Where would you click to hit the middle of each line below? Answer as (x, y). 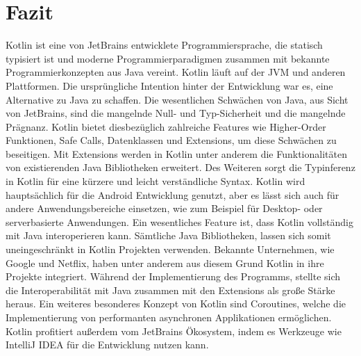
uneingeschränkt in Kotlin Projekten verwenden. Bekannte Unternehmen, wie (170, 249)
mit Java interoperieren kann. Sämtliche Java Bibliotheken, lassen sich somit (168, 235)
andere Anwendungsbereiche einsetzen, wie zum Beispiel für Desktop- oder (164, 208)
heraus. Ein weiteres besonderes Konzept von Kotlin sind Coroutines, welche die (176, 304)
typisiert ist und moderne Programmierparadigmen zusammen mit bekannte (168, 58)
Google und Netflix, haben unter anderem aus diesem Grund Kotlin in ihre (165, 262)
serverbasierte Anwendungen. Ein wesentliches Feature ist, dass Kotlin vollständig (179, 221)
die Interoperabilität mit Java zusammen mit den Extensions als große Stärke (170, 290)
